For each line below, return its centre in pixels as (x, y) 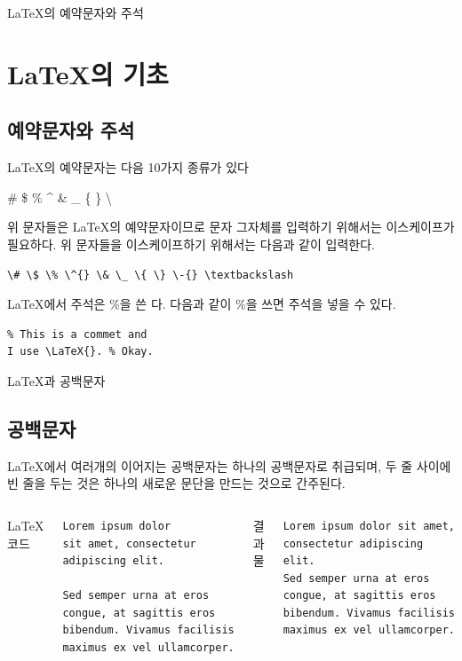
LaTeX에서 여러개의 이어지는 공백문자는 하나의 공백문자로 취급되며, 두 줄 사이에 (229, 465)
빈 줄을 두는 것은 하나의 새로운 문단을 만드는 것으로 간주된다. (176, 483)
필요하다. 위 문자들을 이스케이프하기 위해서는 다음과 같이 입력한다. (191, 244)
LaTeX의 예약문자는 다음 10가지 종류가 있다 (128, 167)
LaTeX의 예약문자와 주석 (76, 12)
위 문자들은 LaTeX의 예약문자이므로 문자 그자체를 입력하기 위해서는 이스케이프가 (231, 227)
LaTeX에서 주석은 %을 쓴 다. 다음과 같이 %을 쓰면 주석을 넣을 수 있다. (202, 304)
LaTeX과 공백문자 (56, 380)
